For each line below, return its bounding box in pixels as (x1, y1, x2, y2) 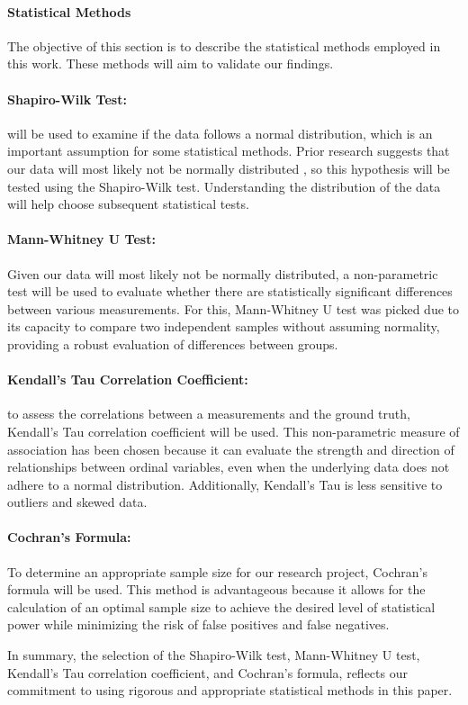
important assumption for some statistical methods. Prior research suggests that (7, 141, 450, 160)
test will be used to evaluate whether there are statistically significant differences (7, 282, 453, 301)
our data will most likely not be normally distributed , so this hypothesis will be (7, 158, 450, 177)
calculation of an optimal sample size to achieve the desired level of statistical (7, 597, 436, 616)
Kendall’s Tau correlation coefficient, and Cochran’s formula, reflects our (7, 663, 408, 682)
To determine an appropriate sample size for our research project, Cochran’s (7, 562, 427, 581)
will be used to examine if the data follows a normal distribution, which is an (7, 123, 433, 142)
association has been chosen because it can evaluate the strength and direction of (7, 439, 454, 458)
